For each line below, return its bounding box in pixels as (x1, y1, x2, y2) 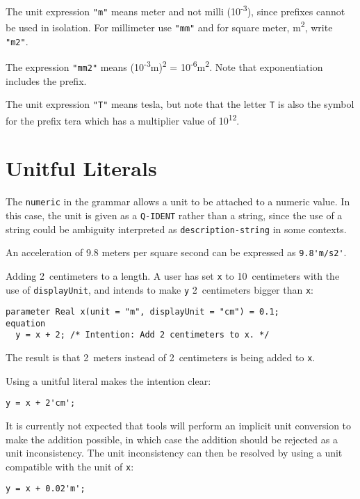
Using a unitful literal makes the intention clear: (6, 373, 211, 388)
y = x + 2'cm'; (6, 398, 76, 409)
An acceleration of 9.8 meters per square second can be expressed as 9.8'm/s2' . (6, 245, 347, 260)
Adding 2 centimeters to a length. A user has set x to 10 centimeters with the (6, 268, 340, 283)
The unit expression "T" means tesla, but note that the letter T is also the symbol (6, 97, 354, 111)
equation (6, 318, 46, 328)
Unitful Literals (6, 154, 157, 182)
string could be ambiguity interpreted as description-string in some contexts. (6, 221, 347, 236)
